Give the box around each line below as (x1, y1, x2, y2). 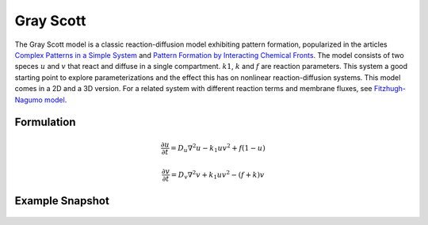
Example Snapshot (14, 194, 110, 208)
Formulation (14, 116, 76, 129)
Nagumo (14, 95, 43, 105)
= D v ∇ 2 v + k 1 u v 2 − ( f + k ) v (170, 169, 265, 181)
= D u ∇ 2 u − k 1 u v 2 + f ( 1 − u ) (170, 142, 266, 154)
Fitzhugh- (373, 84, 407, 93)
